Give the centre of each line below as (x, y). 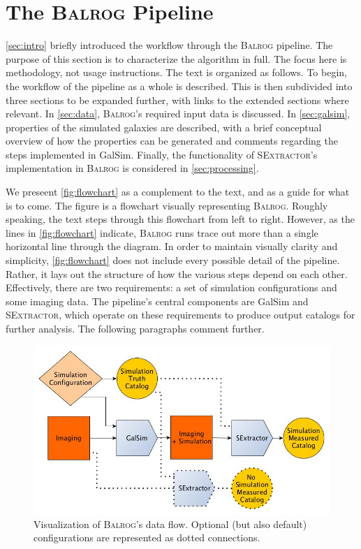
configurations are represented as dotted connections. (147, 537)
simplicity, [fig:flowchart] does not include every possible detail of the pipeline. (173, 260)
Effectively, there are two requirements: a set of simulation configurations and (171, 287)
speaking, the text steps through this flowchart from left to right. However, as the (180, 219)
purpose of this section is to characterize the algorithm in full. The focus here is (176, 58)
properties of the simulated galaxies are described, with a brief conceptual (164, 127)
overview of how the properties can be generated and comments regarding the (172, 141)
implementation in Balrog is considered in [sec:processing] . (132, 168)
